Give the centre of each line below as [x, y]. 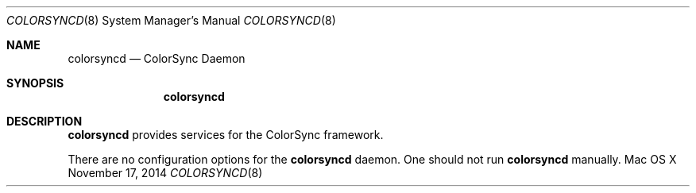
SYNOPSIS [35, 83]
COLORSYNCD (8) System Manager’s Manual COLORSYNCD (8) [171, 20]
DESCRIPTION [44, 121]
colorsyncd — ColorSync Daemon [157, 58]
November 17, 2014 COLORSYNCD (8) [165, 173]
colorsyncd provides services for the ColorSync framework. [226, 135]
